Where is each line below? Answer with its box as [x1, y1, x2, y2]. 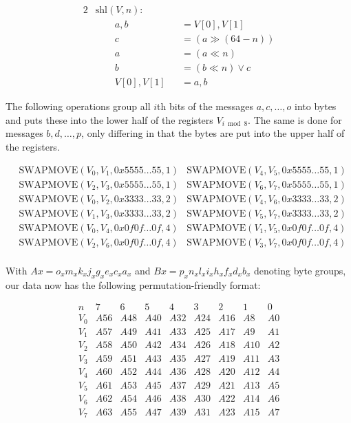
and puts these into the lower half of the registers [6, 112, 213, 127]
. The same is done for [248, 112, 342, 127]
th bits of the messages [157, 99, 253, 113]
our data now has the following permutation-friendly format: [6, 277, 261, 292]
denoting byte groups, [254, 263, 346, 277]
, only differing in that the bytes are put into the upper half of [81, 126, 345, 140]
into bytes [295, 99, 337, 113]
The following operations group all [6, 99, 151, 113]
